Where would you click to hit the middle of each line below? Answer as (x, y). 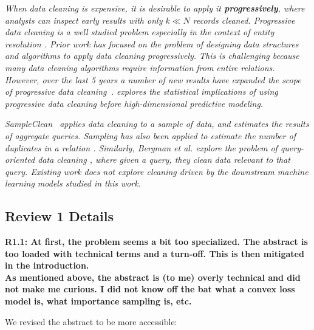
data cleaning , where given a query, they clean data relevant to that (164, 160)
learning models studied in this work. (73, 183)
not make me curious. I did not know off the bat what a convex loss (150, 289)
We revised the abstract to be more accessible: (91, 321)
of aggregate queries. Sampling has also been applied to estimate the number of (150, 135)
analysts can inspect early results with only (84, 20)
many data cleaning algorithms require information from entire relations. (140, 67)
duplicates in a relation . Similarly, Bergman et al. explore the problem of (141, 147)
